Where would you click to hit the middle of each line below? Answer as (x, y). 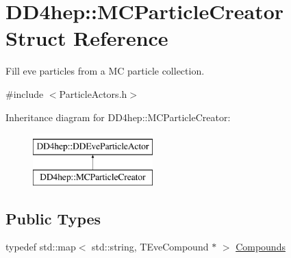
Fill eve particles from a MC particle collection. (105, 71)
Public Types (53, 218)
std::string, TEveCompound (150, 247)
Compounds (261, 247)
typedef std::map (41, 247)
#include (25, 93)
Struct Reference (87, 38)
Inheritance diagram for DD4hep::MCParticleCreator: (118, 117)
